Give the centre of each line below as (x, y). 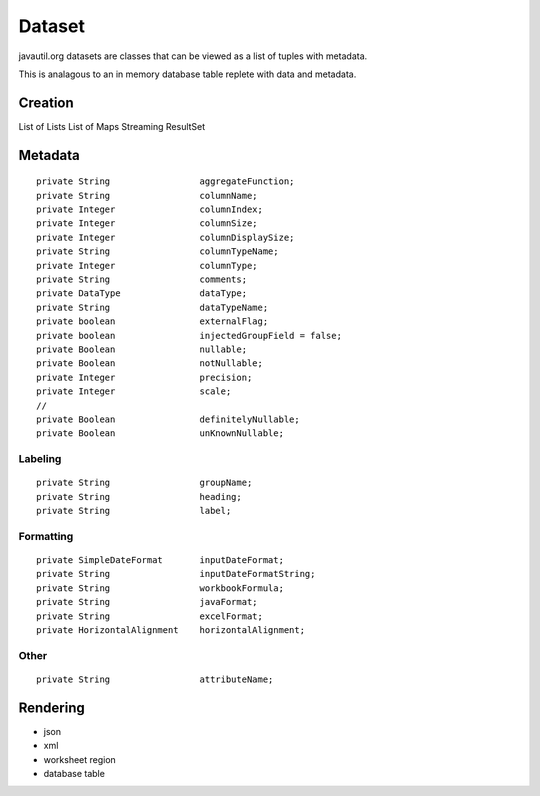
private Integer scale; (134, 391)
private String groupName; (144, 483)
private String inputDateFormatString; (176, 574)
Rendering (51, 707)
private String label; (134, 511)
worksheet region (80, 759)
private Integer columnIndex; (150, 209)
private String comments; (142, 279)
